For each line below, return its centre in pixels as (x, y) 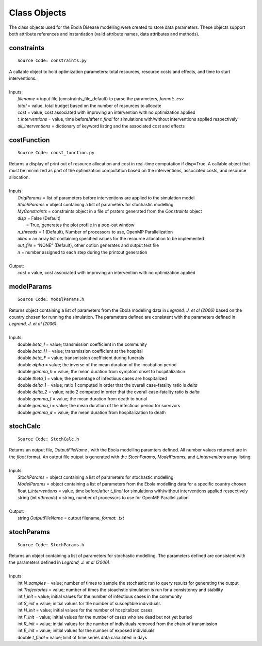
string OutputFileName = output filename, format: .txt (71, 518)
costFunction (30, 140)
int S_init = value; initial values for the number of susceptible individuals (89, 603)
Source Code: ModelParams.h (51, 299)
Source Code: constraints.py (52, 61)
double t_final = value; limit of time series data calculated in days (82, 637)
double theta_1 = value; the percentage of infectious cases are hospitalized (92, 378)
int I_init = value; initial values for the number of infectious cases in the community (100, 596)
